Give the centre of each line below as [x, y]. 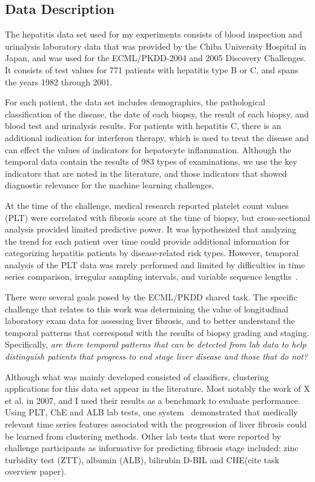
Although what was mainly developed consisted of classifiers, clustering [137, 376]
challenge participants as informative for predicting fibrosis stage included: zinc [152, 448]
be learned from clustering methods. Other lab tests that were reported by [143, 436]
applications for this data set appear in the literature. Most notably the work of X [157, 388]
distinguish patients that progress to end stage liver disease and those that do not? [157, 356]
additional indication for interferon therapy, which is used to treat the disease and [157, 137]
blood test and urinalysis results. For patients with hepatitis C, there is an [143, 126]
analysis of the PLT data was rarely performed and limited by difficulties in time [155, 264]
